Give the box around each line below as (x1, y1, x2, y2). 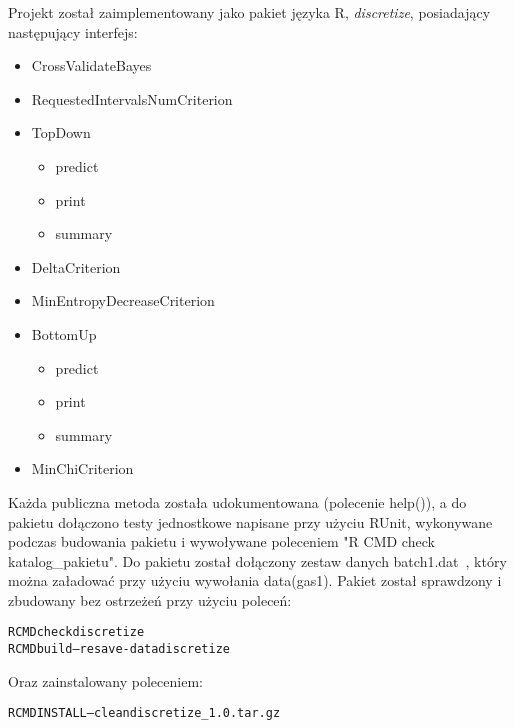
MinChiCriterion (31, 458, 134, 479)
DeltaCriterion (31, 256, 121, 277)
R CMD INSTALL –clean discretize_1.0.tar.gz (8, 706, 281, 721)
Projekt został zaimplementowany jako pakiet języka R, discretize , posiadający (8, 2, 491, 22)
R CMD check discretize (8, 625, 145, 640)
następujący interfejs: (8, 21, 138, 42)
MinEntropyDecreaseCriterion (31, 290, 215, 311)
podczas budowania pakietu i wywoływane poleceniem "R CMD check (8, 531, 435, 552)
